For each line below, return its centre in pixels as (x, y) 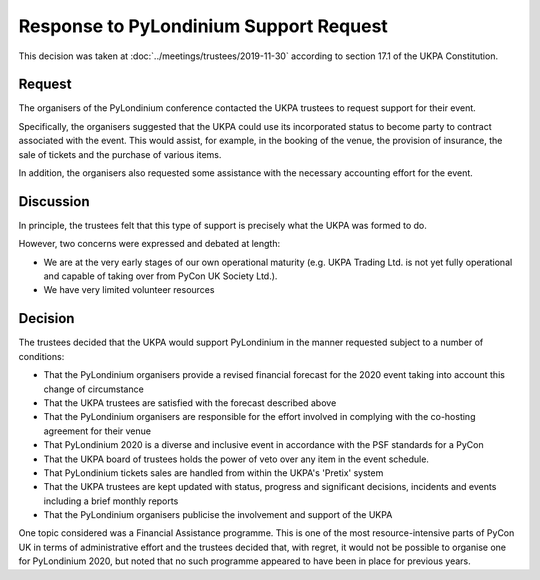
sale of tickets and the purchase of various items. (120, 154)
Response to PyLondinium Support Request (203, 26)
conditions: (41, 356)
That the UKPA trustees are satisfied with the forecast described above (190, 402)
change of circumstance (93, 389)
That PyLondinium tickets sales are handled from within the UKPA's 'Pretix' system (213, 472)
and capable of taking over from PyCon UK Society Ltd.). (160, 276)
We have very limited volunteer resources (129, 290)
